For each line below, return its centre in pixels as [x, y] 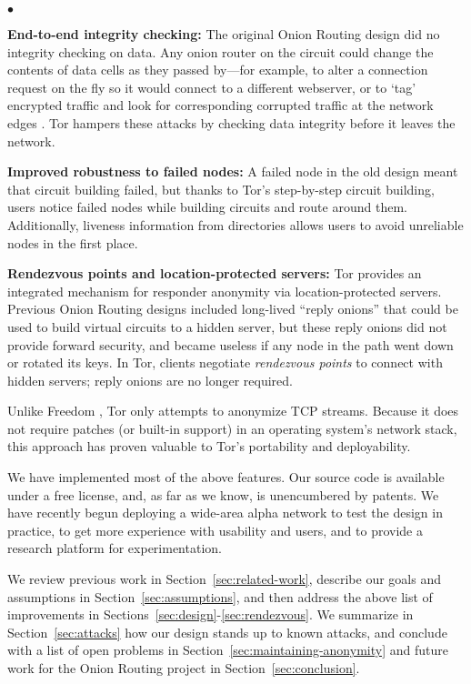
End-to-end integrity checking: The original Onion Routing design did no [224, 34]
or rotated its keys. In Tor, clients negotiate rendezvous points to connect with [225, 362]
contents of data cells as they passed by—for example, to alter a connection [218, 70]
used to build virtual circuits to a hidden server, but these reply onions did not [227, 326]
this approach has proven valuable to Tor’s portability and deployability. [209, 446]
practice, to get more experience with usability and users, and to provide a [215, 530]
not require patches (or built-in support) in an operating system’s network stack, [232, 428]
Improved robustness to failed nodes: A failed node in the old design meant [233, 171]
